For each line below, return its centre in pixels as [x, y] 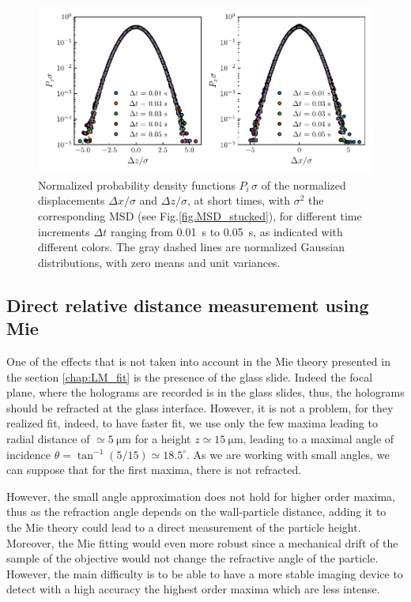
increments [64, 231]
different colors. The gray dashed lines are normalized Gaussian [191, 247]
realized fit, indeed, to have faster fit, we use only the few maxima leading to [192, 423]
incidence [28, 454]
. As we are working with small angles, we [288, 454]
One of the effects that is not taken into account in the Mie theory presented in [198, 361]
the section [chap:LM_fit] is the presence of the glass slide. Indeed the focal [190, 376]
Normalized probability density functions [137, 184]
